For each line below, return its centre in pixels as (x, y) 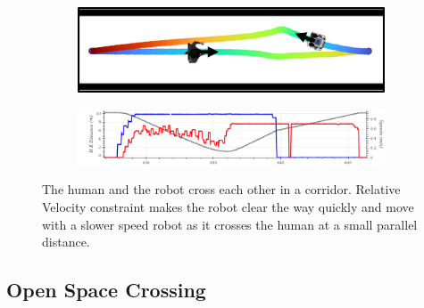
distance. (66, 242)
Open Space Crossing (106, 290)
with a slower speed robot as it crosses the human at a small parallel (230, 224)
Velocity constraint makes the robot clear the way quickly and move (228, 206)
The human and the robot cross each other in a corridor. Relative (221, 189)
